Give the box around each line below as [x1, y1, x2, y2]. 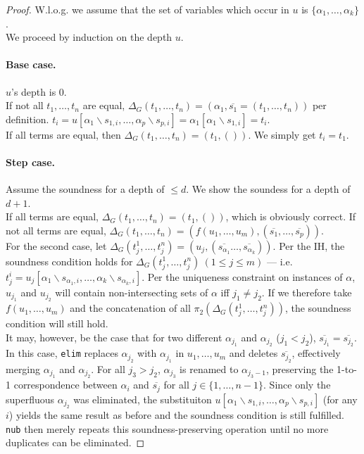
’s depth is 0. [11, 84, 67, 99]
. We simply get [248, 127, 316, 141]
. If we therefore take [261, 284, 352, 299]
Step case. [6, 154, 56, 169]
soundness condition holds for [6, 253, 133, 268]
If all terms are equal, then [6, 127, 121, 141]
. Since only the [263, 377, 331, 392]
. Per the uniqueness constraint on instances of [142, 269, 343, 284]
